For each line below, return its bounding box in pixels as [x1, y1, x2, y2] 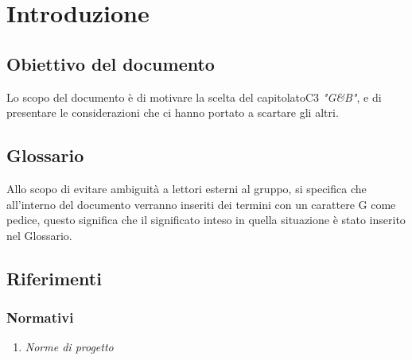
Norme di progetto [25, 339, 114, 355]
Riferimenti [6, 265, 102, 290]
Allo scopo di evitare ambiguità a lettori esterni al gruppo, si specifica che [6, 180, 367, 196]
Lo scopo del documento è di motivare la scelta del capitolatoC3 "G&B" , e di [6, 88, 382, 105]
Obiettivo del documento [6, 51, 215, 75]
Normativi [6, 308, 74, 327]
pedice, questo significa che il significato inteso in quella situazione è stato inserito [6, 211, 406, 228]
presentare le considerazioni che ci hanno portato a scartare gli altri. [6, 104, 339, 121]
